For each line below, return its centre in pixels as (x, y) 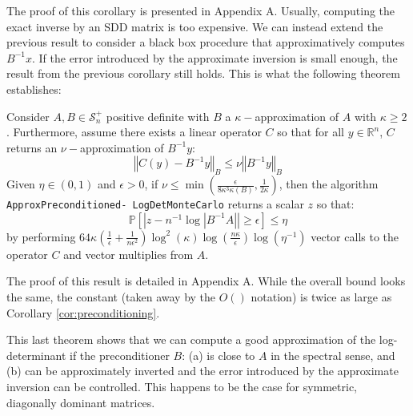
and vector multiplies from (128, 254)
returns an (32, 147)
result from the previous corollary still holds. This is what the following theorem (203, 73)
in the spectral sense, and (333, 355)
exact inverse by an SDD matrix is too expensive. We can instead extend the (195, 26)
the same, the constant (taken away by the (111, 296)
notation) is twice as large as (321, 296)
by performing (41, 236)
